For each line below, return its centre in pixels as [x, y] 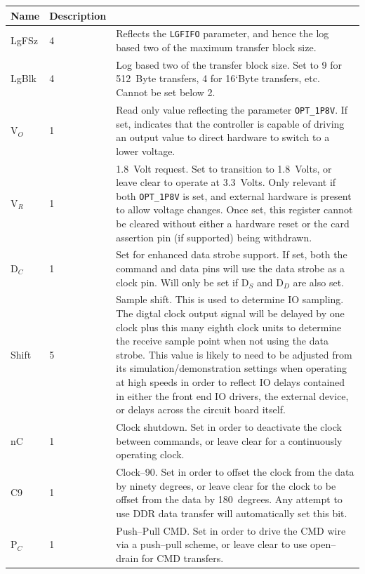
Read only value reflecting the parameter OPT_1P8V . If [232, 109]
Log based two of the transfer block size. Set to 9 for [229, 64]
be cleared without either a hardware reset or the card [233, 223]
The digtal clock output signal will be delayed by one [230, 313]
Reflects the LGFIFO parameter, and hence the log [223, 33]
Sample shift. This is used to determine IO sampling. [230, 299]
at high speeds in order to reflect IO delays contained [231, 382]
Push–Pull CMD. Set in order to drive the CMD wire [231, 530]
